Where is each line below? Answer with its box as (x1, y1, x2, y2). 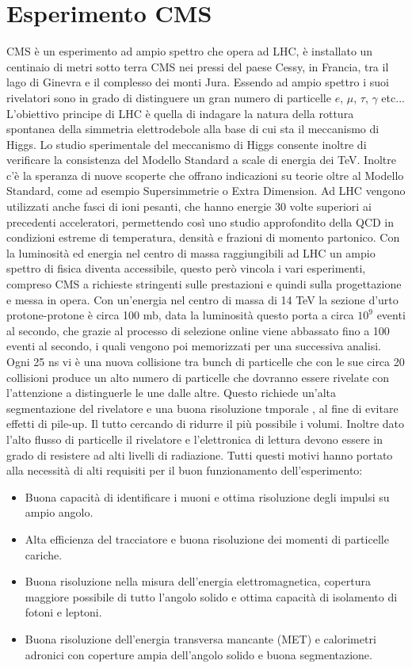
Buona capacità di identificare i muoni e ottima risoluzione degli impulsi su (25, 488, 390, 505)
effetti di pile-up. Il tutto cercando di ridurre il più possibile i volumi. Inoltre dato (6, 415, 405, 432)
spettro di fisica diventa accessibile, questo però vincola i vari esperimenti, (6, 260, 366, 277)
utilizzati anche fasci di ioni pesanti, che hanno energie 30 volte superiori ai (6, 198, 372, 215)
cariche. (25, 546, 63, 563)
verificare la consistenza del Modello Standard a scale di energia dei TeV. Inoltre (6, 151, 396, 168)
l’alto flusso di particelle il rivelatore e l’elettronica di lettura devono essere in (6, 430, 383, 447)
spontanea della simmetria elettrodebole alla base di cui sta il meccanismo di (6, 120, 380, 137)
